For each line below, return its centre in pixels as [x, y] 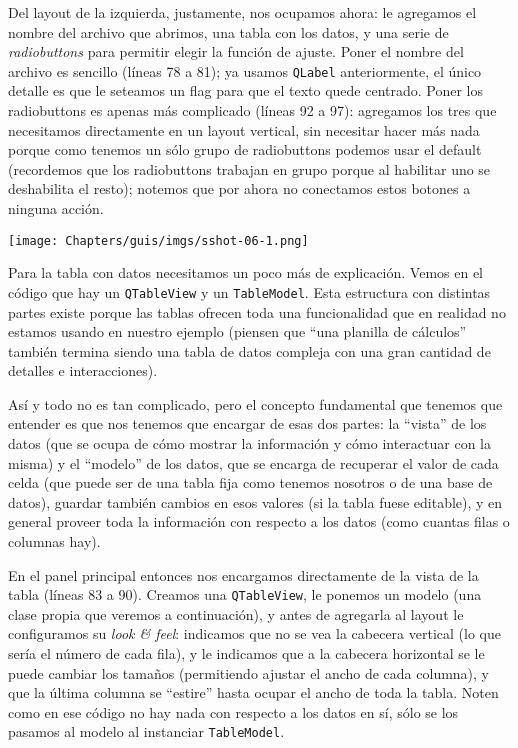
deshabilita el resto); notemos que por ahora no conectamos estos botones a [239, 188]
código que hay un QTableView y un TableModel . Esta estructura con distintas [249, 291]
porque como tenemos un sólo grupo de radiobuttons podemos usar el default [245, 149]
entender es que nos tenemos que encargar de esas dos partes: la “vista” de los [247, 423]
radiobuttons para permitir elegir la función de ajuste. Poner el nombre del [236, 51]
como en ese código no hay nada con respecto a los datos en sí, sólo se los [233, 711]
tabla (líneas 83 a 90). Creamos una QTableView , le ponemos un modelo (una [245, 594]
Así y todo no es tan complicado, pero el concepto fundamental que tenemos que [255, 403]
